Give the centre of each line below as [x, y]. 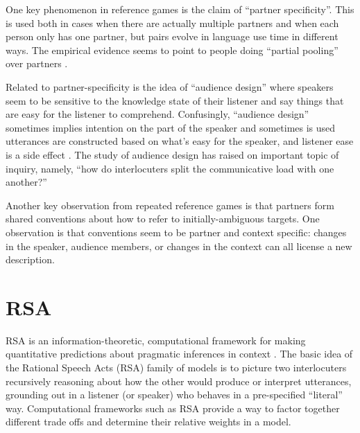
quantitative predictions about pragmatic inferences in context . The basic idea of [179, 354]
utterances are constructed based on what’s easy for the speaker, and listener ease [180, 141]
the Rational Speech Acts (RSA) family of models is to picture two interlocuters [176, 367]
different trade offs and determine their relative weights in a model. [148, 422]
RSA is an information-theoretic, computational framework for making [156, 340]
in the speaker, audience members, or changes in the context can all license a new [179, 246]
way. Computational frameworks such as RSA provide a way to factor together [173, 408]
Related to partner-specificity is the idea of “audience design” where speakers [170, 86]
